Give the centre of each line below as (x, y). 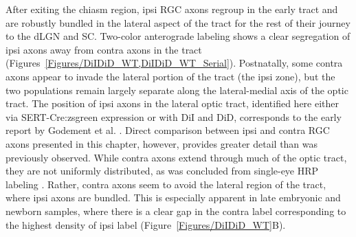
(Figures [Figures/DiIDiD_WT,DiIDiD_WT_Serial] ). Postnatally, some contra (174, 63)
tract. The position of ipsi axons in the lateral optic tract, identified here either (173, 103)
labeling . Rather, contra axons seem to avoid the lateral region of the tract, (166, 184)
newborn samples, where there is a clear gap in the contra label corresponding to (176, 211)
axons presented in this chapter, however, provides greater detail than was (162, 143)
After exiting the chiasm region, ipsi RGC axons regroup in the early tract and (172, 9)
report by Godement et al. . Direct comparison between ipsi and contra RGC (168, 130)
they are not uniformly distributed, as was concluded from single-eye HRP (162, 171)
